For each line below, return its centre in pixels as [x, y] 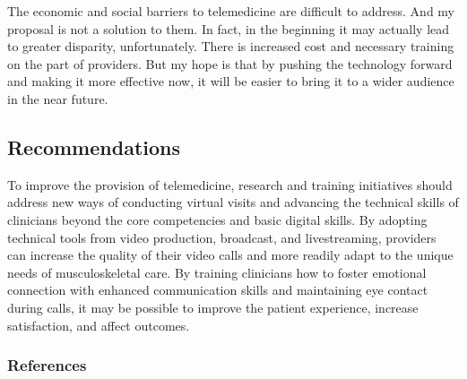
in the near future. [58, 98]
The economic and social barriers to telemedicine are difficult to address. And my [231, 11]
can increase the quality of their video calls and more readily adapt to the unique [230, 255]
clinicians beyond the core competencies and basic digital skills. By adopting [217, 219]
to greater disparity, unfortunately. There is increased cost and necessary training [231, 46]
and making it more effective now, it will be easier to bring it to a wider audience [231, 81]
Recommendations [94, 146]
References [47, 365]
